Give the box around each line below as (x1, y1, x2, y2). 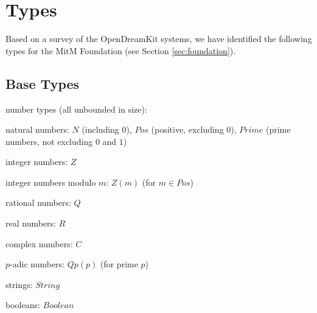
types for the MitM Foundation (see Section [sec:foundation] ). (5, 44, 236, 57)
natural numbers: (5, 123, 69, 136)
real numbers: (5, 217, 56, 230)
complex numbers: (5, 237, 73, 250)
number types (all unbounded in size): (5, 102, 147, 115)
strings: (5, 278, 33, 290)
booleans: (5, 298, 40, 311)
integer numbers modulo (5, 175, 96, 188)
